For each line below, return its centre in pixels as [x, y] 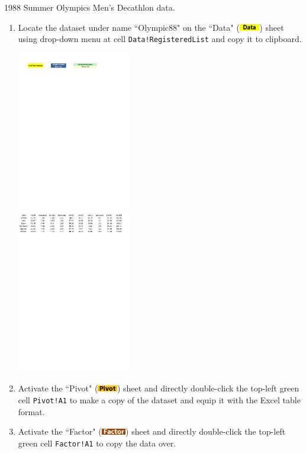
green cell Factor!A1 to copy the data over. [97, 443]
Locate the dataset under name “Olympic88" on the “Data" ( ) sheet [151, 27]
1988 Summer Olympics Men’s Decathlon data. [90, 7]
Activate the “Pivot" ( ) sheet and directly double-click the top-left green [159, 388]
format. [31, 411]
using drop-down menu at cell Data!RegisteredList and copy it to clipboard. [160, 39]
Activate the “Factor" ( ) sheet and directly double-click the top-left [152, 431]
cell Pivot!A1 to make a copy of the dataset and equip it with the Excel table [159, 399]
